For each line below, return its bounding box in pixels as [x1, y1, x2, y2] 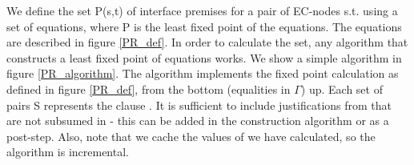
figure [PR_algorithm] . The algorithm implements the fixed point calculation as [6, 65, 399, 82]
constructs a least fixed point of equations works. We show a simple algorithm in [6, 49, 402, 66]
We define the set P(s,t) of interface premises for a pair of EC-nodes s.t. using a [6, 2, 398, 18]
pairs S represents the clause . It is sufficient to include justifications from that [6, 96, 392, 113]
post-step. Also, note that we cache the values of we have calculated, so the [6, 127, 376, 144]
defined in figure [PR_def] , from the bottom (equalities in [6, 80, 291, 97]
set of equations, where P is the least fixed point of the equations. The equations [6, 18, 402, 34]
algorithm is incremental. [6, 143, 129, 160]
